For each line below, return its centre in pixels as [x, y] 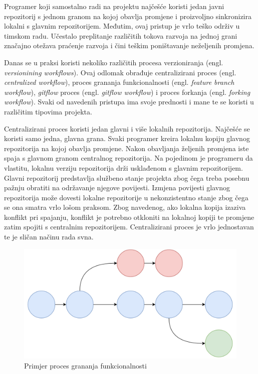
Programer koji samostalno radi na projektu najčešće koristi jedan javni [114, 6]
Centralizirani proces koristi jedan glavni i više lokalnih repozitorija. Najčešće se [127, 128]
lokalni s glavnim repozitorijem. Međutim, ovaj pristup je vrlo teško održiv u [122, 26]
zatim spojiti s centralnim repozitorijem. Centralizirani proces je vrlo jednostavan [129, 227]
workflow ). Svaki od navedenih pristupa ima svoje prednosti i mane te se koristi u [129, 102]
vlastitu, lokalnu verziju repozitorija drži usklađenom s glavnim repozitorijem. [123, 167]
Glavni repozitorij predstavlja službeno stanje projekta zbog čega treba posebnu [127, 177]
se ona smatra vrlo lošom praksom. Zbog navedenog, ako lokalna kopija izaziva [125, 207]
